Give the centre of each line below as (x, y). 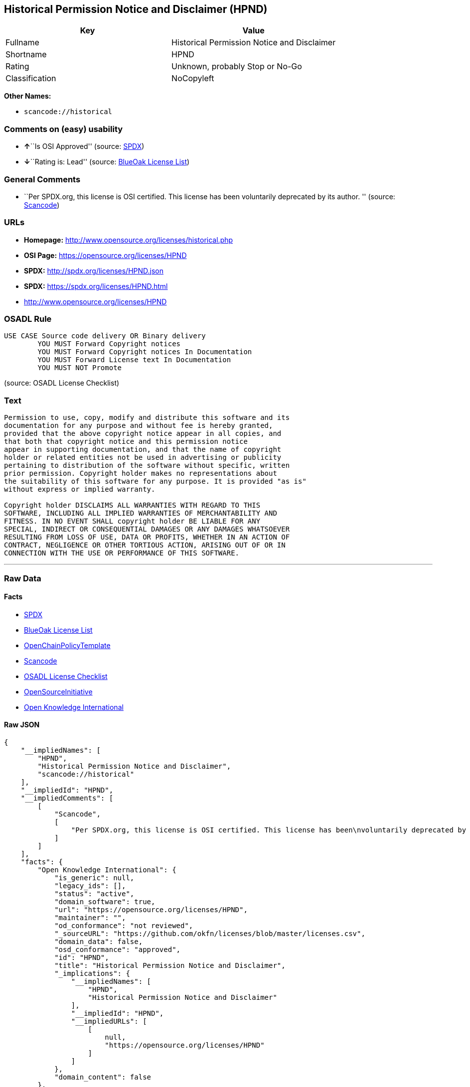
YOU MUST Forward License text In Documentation (134, 360)
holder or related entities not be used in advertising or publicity (143, 458)
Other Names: (28, 96)
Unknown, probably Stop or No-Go (237, 67)
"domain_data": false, (99, 941)
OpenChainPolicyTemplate (67, 645)
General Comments (42, 179)
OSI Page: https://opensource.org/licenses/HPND (105, 255)
